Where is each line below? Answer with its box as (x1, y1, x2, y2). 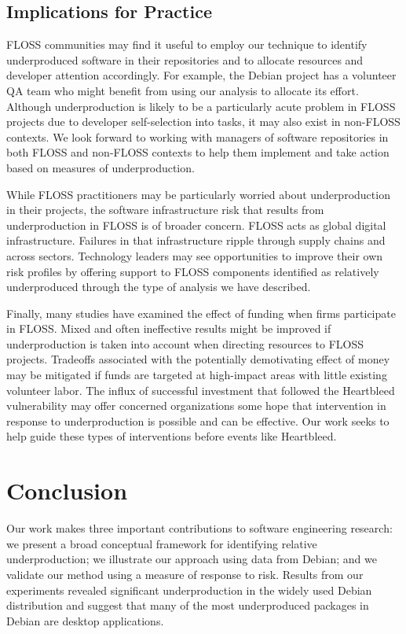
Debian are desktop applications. (6, 612, 164, 628)
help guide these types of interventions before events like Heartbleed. (6, 428, 337, 444)
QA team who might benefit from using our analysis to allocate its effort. (6, 82, 359, 98)
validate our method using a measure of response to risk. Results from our (6, 566, 364, 582)
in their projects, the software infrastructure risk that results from (6, 201, 324, 218)
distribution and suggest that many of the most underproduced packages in (6, 597, 369, 614)
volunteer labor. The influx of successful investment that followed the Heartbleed (6, 382, 395, 398)
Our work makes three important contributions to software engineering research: (6, 520, 393, 536)
